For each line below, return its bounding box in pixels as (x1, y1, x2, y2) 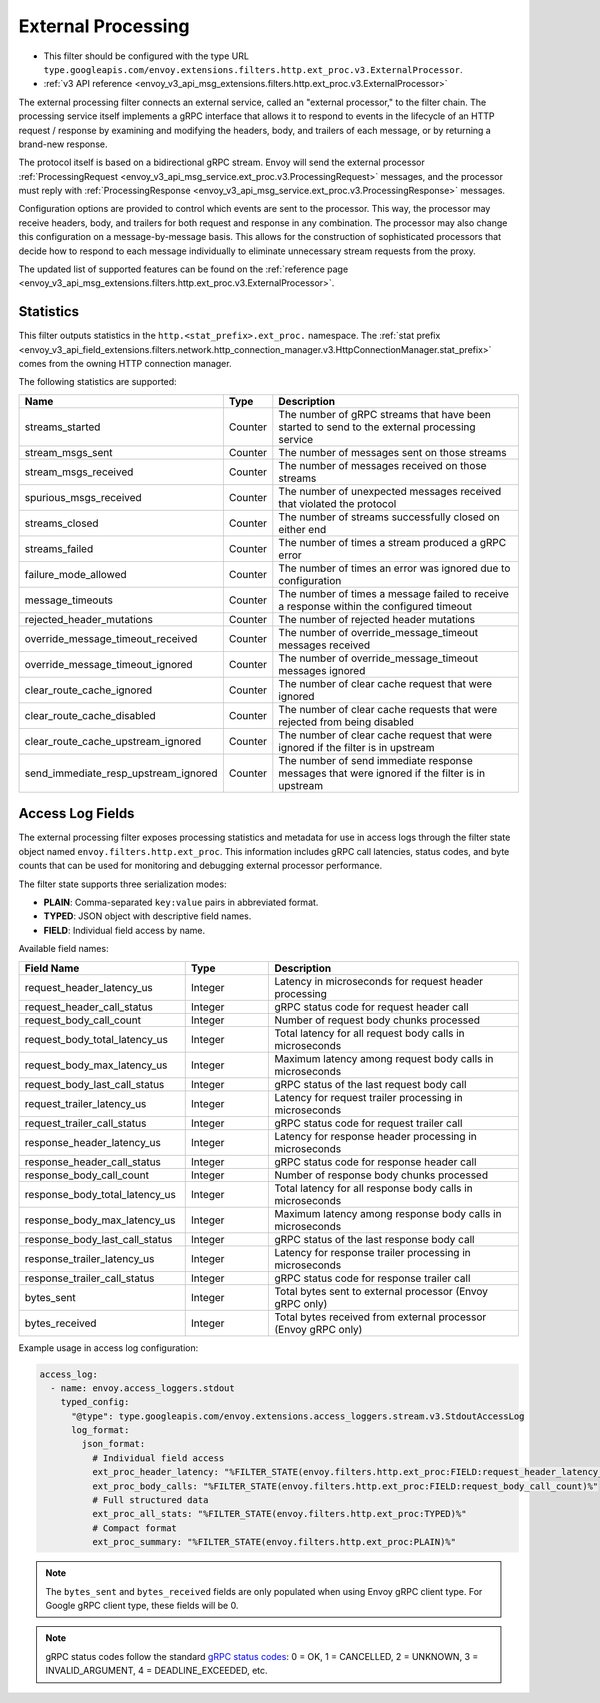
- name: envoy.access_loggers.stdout (50, 1382, 235, 1394)
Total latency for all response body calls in (274, 1181, 474, 1195)
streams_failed (24, 541, 94, 555)
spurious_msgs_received (24, 490, 142, 504)
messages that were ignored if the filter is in (278, 766, 485, 780)
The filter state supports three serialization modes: (18, 878, 227, 890)
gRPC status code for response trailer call (274, 1271, 471, 1285)
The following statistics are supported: (18, 376, 177, 388)
